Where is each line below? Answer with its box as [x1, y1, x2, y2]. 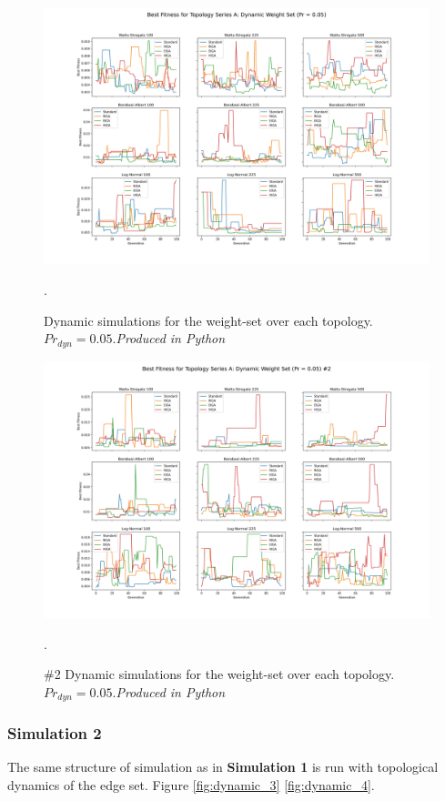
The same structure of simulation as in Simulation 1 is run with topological [7, 757, 439, 776]
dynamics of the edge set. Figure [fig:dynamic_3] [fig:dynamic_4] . [7, 776, 375, 795]
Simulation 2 [7, 722, 102, 745]
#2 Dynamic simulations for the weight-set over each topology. [44, 664, 395, 684]
